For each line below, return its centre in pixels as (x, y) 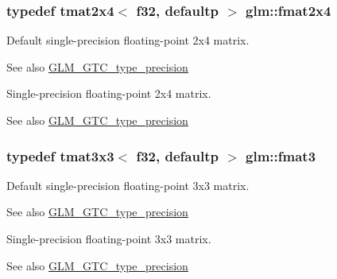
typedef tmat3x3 (60, 155)
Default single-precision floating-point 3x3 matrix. (128, 185)
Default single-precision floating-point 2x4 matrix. (128, 40)
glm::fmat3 (281, 155)
